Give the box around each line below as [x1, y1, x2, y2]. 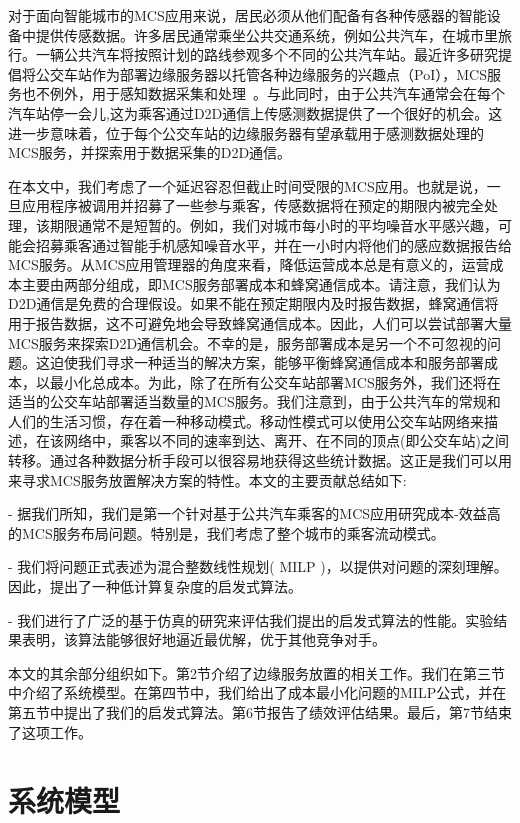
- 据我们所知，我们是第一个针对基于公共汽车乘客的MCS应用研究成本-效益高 [8, 503, 501, 524]
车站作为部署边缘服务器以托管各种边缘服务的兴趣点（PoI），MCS [63, 63, 487, 84]
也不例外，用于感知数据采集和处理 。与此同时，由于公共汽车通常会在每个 [21, 83, 505, 104]
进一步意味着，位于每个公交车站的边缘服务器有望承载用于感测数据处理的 [8, 122, 484, 143]
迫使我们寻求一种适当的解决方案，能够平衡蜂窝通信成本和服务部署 [49, 352, 484, 373]
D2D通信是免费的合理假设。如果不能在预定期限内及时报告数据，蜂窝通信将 [8, 293, 499, 314]
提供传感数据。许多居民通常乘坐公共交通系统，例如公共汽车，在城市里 [35, 24, 498, 45]
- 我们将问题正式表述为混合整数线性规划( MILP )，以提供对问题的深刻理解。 [8, 556, 508, 577]
